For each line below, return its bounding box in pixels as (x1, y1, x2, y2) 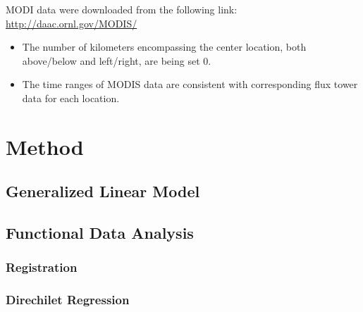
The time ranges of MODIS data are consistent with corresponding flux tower (22, 77, 358, 92)
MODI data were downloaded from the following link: (6, 2, 238, 16)
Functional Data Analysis (6, 222, 194, 244)
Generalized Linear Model (6, 180, 200, 202)
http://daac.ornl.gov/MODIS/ (6, 15, 137, 30)
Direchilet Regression (6, 291, 130, 308)
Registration (6, 258, 78, 276)
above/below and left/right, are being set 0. (22, 53, 211, 68)
